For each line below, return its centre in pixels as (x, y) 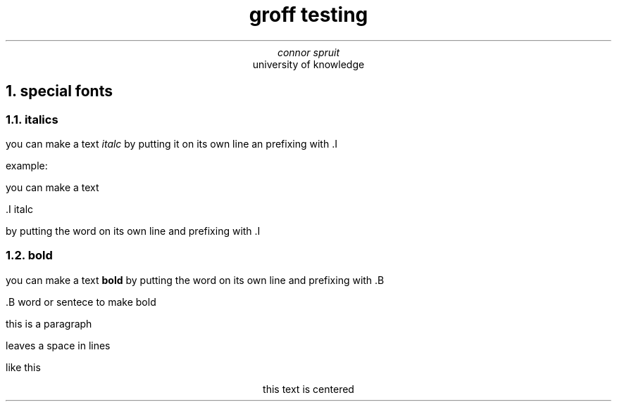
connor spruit (308, 52)
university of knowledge (308, 64)
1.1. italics (32, 119)
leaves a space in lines (58, 345)
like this (23, 367)
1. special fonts (59, 91)
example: (27, 165)
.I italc (20, 209)
